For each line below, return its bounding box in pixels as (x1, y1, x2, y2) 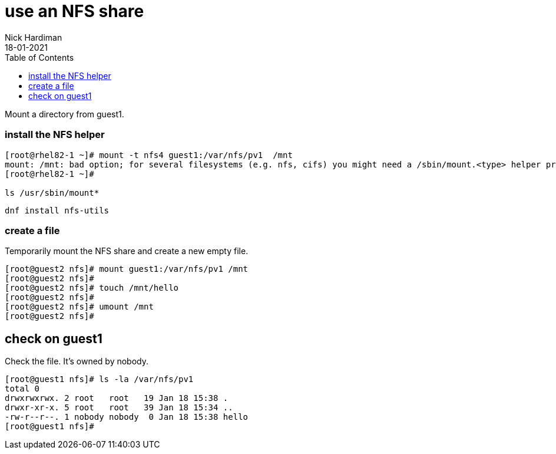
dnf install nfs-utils (5, 205, 110, 215)
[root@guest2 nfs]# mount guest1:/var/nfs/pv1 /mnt (5, 264, 249, 274)
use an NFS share (5, 1, 144, 21)
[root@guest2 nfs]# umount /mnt (5, 302, 154, 312)
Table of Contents (5, 52, 74, 62)
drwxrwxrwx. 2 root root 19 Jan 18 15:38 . (5, 393, 229, 403)
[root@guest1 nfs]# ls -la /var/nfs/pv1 (5, 374, 194, 384)
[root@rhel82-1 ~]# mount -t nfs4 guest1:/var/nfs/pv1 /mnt (5, 150, 293, 160)
